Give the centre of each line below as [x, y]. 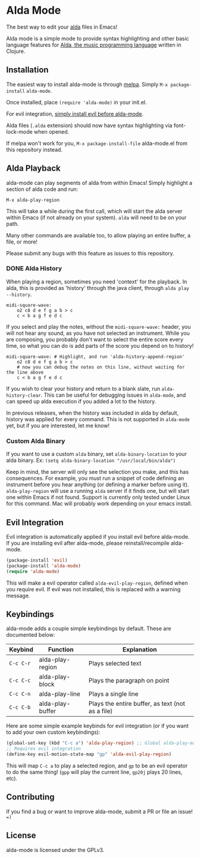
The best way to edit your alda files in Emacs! [62, 27]
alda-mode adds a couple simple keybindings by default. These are [89, 629]
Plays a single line [113, 694]
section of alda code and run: [42, 189]
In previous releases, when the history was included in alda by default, [93, 413]
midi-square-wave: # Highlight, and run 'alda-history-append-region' [96, 357]
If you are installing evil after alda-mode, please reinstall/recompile [88, 543]
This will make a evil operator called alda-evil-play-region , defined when [97, 583]
